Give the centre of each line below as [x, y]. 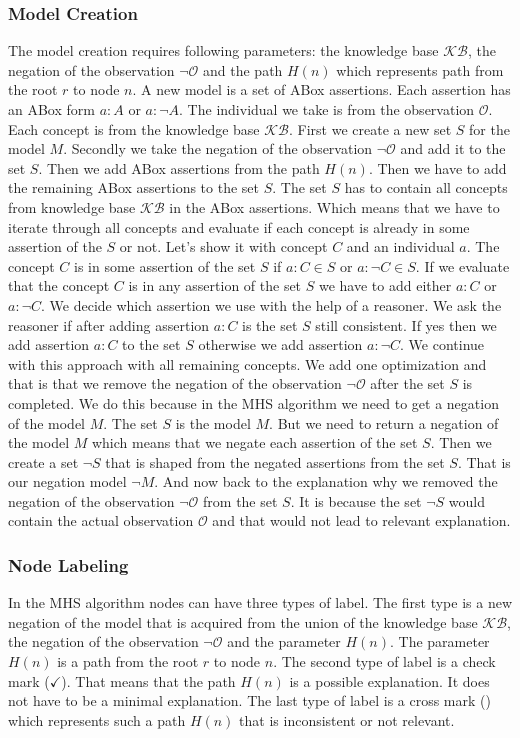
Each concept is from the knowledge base [134, 128]
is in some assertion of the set [165, 265]
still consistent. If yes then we [406, 324]
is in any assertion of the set [215, 285]
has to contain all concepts [426, 187]
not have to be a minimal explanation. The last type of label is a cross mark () [249, 700]
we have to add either [385, 285]
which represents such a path [97, 719]
